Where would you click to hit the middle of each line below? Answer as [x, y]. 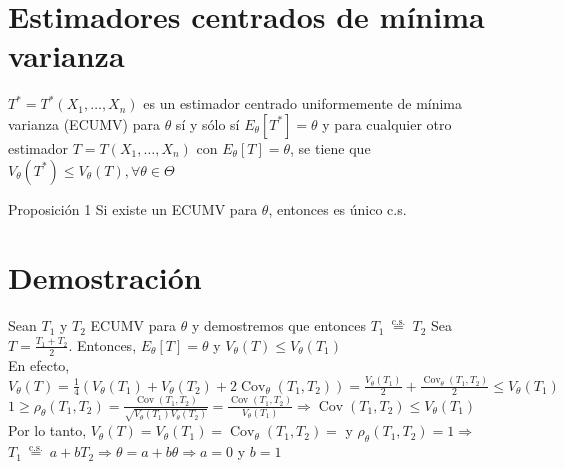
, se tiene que [330, 147]
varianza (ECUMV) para [84, 123]
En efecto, [39, 364]
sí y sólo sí [207, 123]
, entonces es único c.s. [337, 208]
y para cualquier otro [387, 123]
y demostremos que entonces [278, 325]
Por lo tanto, [47, 430]
